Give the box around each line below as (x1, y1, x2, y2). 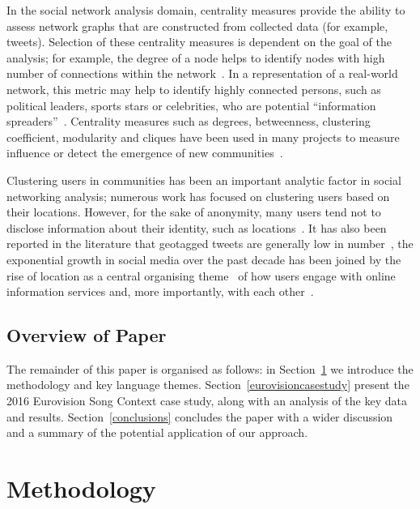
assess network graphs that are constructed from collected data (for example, (6, 17, 388, 34)
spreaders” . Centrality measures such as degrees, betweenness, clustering (6, 113, 371, 130)
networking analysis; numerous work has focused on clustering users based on (6, 187, 390, 204)
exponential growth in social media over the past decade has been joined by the (6, 250, 401, 267)
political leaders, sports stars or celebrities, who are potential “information (6, 96, 376, 113)
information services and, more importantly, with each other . (6, 283, 314, 300)
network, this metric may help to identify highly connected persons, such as (6, 80, 381, 97)
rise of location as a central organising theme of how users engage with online (6, 267, 396, 284)
